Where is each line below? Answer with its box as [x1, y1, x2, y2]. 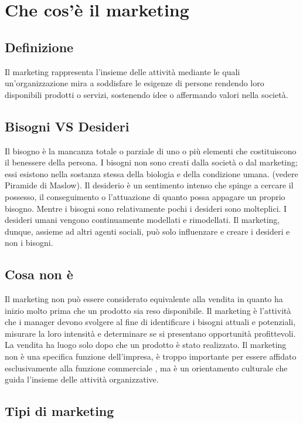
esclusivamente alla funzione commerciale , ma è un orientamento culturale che [5, 361, 288, 374]
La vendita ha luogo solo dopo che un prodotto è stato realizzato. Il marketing [5, 339, 287, 351]
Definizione [5, 38, 74, 56]
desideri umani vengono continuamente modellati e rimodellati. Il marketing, [5, 214, 280, 226]
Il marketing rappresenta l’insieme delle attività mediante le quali [5, 65, 240, 77]
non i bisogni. [5, 236, 53, 249]
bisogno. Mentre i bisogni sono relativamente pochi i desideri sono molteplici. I [5, 202, 287, 214]
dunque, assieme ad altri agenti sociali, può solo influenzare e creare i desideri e [5, 225, 290, 237]
